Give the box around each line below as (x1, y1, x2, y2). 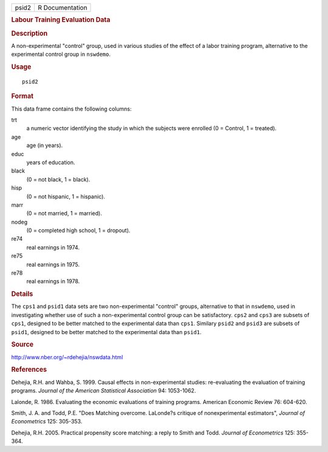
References (11, 365, 47, 374)
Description (11, 29, 48, 38)
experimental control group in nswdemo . (11, 50, 111, 58)
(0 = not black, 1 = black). (26, 176, 91, 183)
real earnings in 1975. (26, 261, 80, 268)
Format (11, 92, 33, 100)
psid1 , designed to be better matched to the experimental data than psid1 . (11, 328, 202, 335)
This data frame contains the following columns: (11, 105, 132, 112)
